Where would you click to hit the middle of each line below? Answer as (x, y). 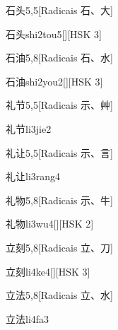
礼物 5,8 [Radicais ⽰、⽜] (59, 200)
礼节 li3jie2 (29, 128)
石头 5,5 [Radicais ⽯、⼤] (59, 10)
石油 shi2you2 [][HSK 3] (54, 81)
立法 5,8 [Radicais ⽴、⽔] (59, 295)
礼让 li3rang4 (33, 176)
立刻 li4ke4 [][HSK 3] (48, 271)
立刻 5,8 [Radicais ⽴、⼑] (59, 247)
